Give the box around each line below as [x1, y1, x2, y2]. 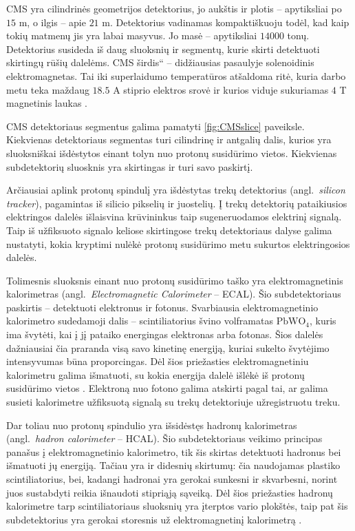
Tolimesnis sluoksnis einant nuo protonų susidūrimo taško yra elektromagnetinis [6, 273, 343, 287]
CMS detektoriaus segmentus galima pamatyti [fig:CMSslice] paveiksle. [6, 118, 305, 133]
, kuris [310, 313, 336, 328]
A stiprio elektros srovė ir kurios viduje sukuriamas [113, 82, 329, 96]
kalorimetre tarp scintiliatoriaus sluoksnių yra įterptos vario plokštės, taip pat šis [6, 499, 348, 513]
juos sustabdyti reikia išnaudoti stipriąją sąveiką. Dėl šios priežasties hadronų [6, 485, 333, 499]
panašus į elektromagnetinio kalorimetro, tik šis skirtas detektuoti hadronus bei [6, 444, 341, 459]
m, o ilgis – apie [19, 14, 86, 29]
